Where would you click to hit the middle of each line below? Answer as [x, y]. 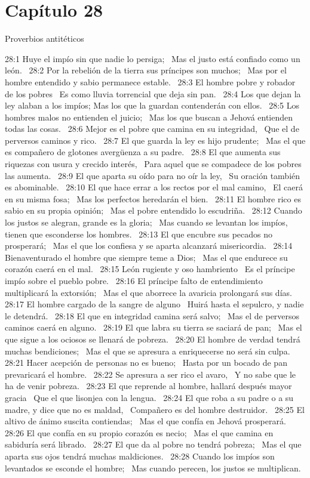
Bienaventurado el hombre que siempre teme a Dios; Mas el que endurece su [146, 257]
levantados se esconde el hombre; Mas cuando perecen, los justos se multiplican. [153, 468]
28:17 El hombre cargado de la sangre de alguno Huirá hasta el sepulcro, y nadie [154, 304]
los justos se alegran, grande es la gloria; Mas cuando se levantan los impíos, [146, 222]
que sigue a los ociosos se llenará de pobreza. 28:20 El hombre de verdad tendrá [153, 339]
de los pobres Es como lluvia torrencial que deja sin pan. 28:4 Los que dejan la [153, 93]
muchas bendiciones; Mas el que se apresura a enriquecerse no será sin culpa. [148, 351]
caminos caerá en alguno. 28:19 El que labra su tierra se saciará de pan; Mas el [154, 327]
